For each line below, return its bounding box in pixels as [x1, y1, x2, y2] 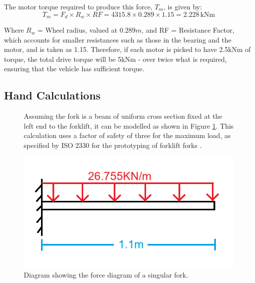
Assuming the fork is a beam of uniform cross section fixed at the [24, 111, 222, 121]
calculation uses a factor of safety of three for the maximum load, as [24, 130, 231, 141]
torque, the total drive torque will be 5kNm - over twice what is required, [4, 53, 227, 64]
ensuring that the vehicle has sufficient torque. [4, 63, 145, 74]
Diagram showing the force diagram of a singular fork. [24, 269, 188, 280]
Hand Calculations [4, 88, 101, 103]
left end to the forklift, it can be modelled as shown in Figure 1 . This [24, 120, 234, 131]
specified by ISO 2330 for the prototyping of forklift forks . [24, 140, 202, 150]
